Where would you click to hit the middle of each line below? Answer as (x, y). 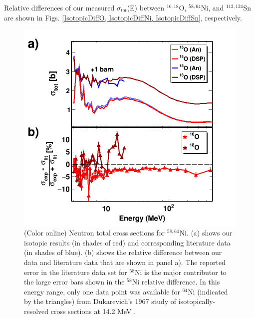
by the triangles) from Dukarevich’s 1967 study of (100, 301)
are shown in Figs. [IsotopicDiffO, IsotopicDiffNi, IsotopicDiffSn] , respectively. (123, 17)
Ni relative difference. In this (176, 282)
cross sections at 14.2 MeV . (93, 311)
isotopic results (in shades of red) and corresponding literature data (127, 242)
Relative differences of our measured (59, 7)
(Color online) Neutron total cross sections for (95, 233)
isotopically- (197, 301)
